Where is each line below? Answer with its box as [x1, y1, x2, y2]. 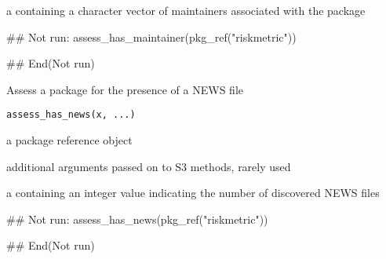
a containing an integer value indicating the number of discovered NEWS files [6, 184, 380, 201]
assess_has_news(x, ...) [6, 109, 136, 121]
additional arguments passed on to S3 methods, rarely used [6, 158, 291, 174]
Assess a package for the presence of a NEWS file [6, 81, 243, 97]
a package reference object [6, 132, 133, 148]
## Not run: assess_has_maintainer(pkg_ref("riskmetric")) [6, 28, 297, 45]
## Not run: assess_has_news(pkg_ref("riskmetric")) [6, 210, 268, 227]
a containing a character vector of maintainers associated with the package [6, 2, 366, 18]
